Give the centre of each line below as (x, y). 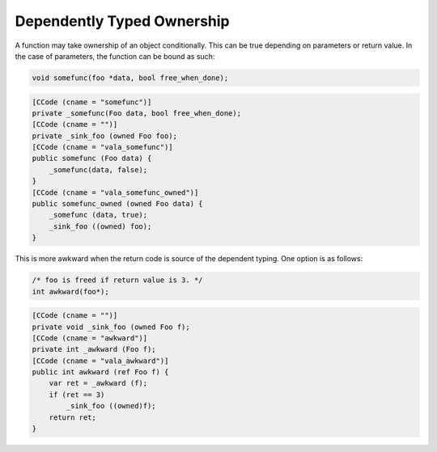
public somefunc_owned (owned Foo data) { (117, 204)
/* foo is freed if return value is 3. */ (117, 280)
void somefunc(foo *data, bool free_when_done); (130, 78)
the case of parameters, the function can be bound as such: (115, 56)
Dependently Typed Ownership (122, 21)
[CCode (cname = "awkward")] (90, 338)
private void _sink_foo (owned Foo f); (111, 327)
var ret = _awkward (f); (98, 383)
